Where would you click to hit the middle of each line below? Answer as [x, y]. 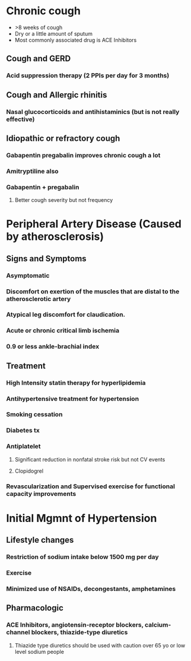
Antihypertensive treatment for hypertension [73, 399]
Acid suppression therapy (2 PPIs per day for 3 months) [88, 75]
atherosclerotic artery [39, 299]
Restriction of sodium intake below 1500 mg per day [82, 557]
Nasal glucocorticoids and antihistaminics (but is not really [93, 112]
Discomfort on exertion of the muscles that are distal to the [93, 291]
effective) [20, 119]
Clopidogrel [29, 471]
